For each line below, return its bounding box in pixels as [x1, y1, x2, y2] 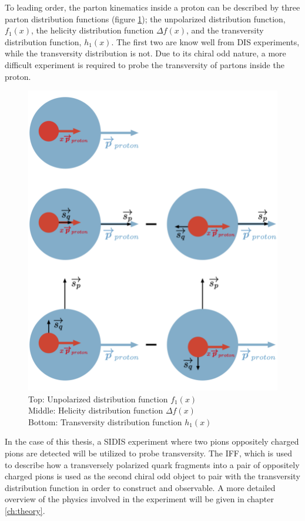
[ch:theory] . [5, 504, 45, 516]
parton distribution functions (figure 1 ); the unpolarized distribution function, [5, 12, 286, 25]
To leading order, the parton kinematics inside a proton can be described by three [5, 1, 300, 13]
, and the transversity [186, 24, 264, 36]
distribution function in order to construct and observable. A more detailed [5, 481, 276, 493]
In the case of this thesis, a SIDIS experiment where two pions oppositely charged [5, 435, 299, 448]
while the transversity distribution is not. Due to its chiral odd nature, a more [5, 47, 286, 59]
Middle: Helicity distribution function [28, 404, 163, 416]
